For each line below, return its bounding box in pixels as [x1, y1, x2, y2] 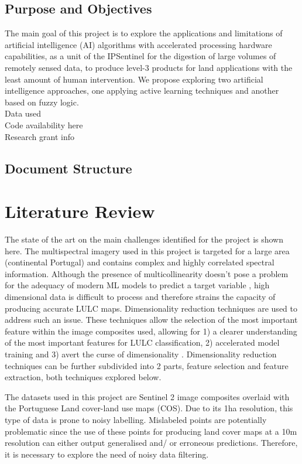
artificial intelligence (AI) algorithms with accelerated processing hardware [5, 38, 272, 50]
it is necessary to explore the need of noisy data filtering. [5, 448, 209, 460]
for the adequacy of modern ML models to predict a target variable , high [5, 279, 270, 291]
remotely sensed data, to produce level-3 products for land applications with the [5, 61, 293, 73]
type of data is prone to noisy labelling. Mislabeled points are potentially [5, 413, 267, 425]
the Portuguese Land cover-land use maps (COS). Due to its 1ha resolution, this [5, 402, 293, 414]
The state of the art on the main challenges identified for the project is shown [5, 233, 284, 245]
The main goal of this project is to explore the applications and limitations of [5, 27, 283, 39]
